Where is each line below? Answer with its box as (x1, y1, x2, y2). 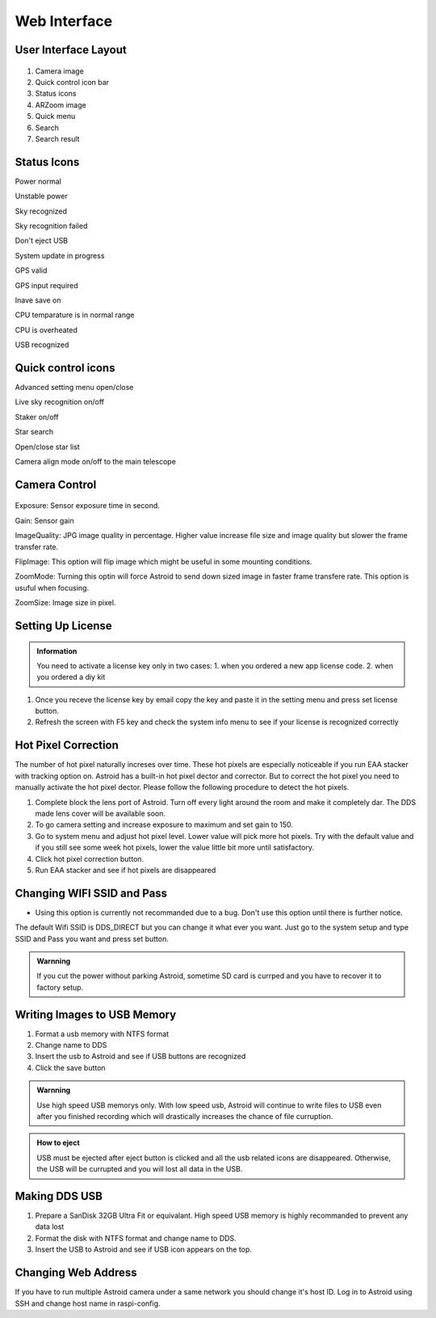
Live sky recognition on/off (15, 397, 105, 407)
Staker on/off (15, 412, 60, 422)
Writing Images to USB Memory (15, 1007, 177, 1021)
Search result (35, 133, 80, 143)
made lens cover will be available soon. (35, 808, 166, 818)
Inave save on (15, 295, 61, 305)
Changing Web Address (15, 1266, 137, 1280)
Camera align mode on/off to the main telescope (15, 456, 177, 466)
